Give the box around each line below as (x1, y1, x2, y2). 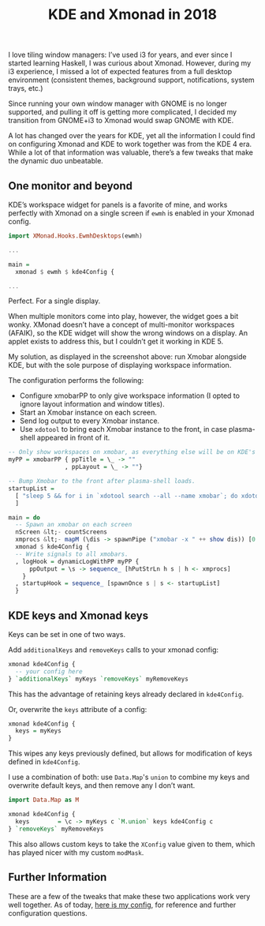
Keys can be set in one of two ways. (8, 629, 126, 639)
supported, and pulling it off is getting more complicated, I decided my (8, 107, 237, 117)
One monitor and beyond (8, 179, 132, 193)
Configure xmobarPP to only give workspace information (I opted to (19, 391, 241, 400)
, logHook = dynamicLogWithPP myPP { (15, 557, 140, 565)
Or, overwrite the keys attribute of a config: (8, 704, 147, 714)
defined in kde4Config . (8, 757, 80, 767)
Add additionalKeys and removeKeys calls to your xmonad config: (8, 645, 219, 654)
